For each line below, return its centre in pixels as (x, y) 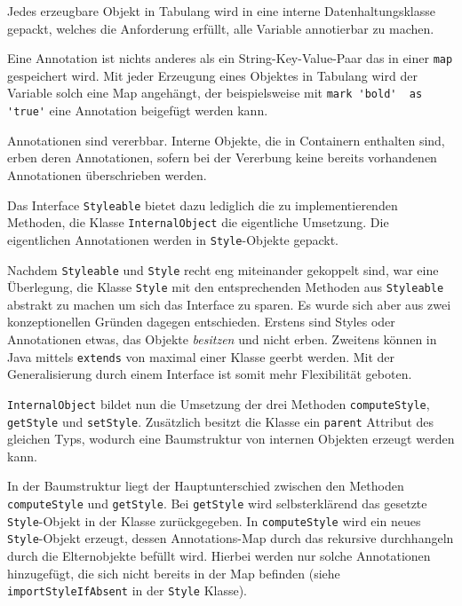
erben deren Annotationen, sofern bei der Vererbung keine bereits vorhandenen (222, 157)
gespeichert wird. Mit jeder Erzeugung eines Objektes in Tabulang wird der (212, 75)
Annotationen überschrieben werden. (107, 174)
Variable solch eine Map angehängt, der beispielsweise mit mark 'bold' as (215, 93)
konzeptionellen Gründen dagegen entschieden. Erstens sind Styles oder (201, 322)
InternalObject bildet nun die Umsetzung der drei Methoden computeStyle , (219, 403)
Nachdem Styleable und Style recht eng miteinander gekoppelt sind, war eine (223, 269)
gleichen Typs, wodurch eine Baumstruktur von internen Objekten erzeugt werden (231, 439)
